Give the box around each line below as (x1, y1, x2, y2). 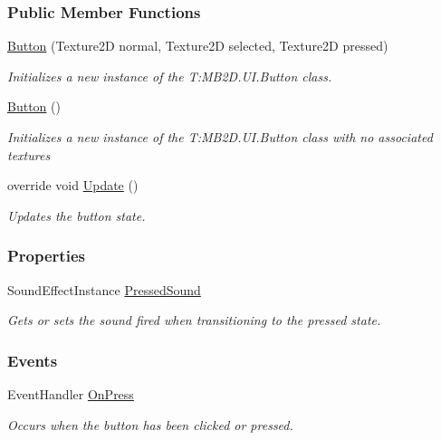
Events (7, 349, 58, 371)
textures (7, 145, 51, 164)
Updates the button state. (7, 206, 146, 225)
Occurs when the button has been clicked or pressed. (7, 415, 293, 434)
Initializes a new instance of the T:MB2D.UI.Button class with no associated (7, 128, 433, 146)
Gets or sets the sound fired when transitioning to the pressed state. (7, 311, 381, 330)
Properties (7, 244, 85, 267)
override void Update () (7, 176, 139, 195)
